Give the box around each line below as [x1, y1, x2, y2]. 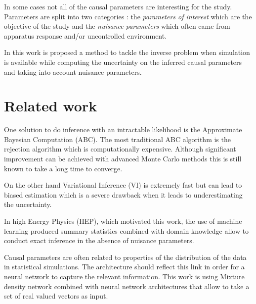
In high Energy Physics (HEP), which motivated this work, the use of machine [4, 216, 242, 226]
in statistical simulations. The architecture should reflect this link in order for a [4, 261, 245, 272]
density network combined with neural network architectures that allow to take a [4, 281, 250, 291]
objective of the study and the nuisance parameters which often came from [4, 21, 230, 31]
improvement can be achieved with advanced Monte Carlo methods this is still [4, 153, 242, 164]
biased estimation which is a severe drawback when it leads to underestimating [4, 189, 243, 200]
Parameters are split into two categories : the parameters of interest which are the [4, 11, 252, 21]
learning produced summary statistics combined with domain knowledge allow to [4, 225, 249, 236]
